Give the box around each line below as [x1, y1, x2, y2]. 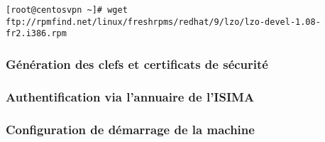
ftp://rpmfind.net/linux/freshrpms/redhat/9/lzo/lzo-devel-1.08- [6, 16, 321, 27]
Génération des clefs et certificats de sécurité [6, 55, 268, 72]
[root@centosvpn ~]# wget [6, 5, 128, 15]
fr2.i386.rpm [6, 28, 67, 39]
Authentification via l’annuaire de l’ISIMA [6, 87, 255, 105]
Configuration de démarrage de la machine [6, 120, 255, 138]
